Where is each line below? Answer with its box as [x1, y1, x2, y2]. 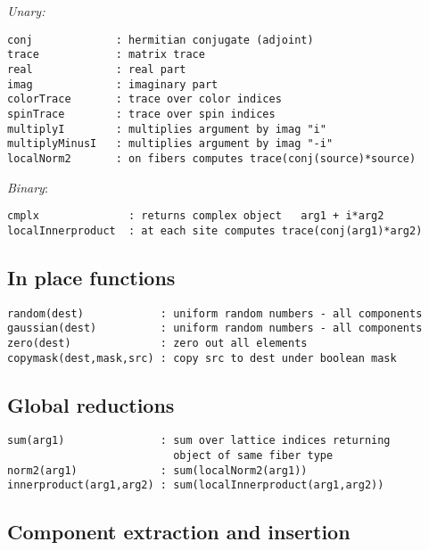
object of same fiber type [173, 449, 334, 463]
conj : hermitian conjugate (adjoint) [7, 33, 314, 46]
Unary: [7, 2, 45, 20]
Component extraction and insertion [7, 518, 351, 546]
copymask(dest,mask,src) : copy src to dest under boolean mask [7, 351, 397, 365]
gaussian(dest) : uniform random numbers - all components [7, 322, 423, 335]
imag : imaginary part [7, 78, 219, 91]
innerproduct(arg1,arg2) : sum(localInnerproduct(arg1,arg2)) [7, 479, 384, 492]
